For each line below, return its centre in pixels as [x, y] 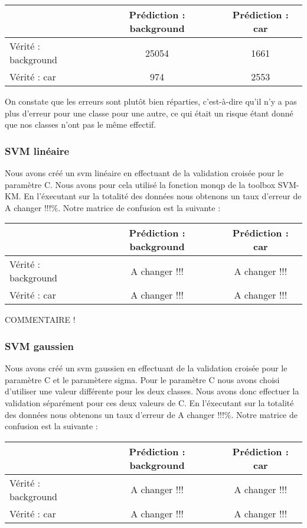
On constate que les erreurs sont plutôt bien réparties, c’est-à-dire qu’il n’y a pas [151, 101]
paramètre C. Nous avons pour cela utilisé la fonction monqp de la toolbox [140, 184]
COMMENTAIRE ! [40, 320]
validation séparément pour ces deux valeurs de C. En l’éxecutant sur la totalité [149, 402]
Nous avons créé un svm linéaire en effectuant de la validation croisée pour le [144, 173]
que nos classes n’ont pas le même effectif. [81, 124]
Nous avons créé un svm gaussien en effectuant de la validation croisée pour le [146, 368]
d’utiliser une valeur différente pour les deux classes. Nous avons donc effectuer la [152, 391]
